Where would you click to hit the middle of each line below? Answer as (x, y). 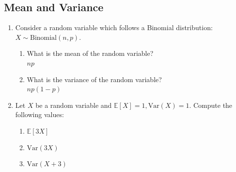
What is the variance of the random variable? (94, 79)
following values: (39, 114)
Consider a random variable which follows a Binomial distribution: (114, 27)
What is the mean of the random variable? (90, 53)
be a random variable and (74, 105)
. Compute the (211, 105)
